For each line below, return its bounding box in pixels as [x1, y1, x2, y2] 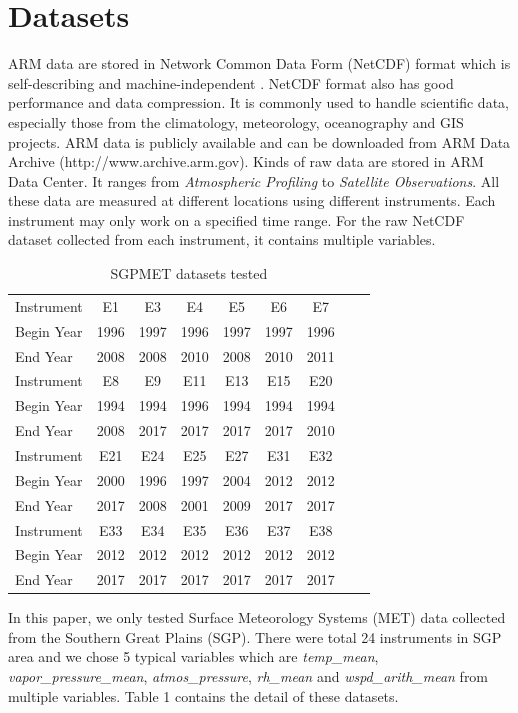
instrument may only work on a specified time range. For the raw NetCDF [8, 209, 465, 230]
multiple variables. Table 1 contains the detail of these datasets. [8, 685, 399, 706]
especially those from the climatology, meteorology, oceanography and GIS [8, 111, 464, 132]
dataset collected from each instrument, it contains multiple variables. [8, 229, 436, 250]
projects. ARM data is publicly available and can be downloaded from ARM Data [8, 131, 511, 152]
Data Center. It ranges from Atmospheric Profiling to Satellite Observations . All [8, 170, 500, 191]
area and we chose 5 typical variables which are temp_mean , [8, 646, 379, 667]
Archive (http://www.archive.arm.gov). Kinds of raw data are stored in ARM [8, 151, 484, 172]
